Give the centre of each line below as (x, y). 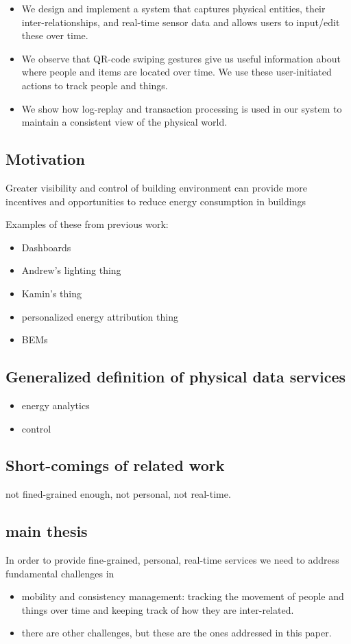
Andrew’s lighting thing (71, 270)
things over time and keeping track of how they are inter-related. (158, 609)
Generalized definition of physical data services (176, 377)
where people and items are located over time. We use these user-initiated (177, 72)
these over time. (55, 35)
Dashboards (46, 247)
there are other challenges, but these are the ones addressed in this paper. (177, 633)
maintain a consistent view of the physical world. (124, 122)
